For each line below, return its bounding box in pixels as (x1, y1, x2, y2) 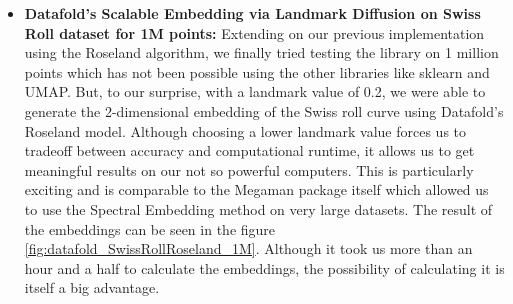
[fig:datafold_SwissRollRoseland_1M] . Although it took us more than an (24, 238, 473, 259)
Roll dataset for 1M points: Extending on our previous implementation (24, 22, 485, 43)
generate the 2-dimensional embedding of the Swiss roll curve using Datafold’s (24, 100, 504, 121)
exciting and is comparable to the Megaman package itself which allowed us (24, 179, 489, 200)
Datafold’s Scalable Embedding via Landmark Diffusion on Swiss (24, 3, 481, 23)
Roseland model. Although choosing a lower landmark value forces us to (24, 120, 467, 141)
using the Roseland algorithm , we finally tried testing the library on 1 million (24, 42, 499, 63)
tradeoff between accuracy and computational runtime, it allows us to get (24, 140, 475, 161)
